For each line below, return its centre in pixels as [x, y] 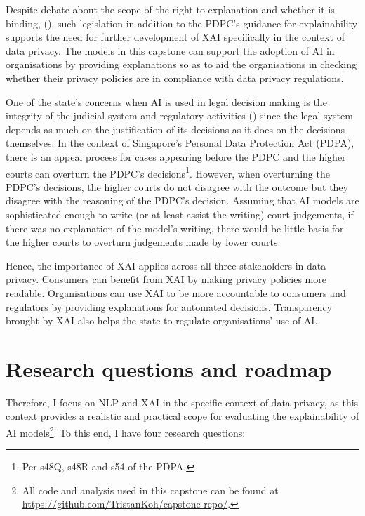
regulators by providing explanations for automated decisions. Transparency [169, 306]
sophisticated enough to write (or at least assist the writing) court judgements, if [180, 214]
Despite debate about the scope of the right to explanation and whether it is [170, 9]
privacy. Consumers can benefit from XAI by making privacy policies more [166, 279]
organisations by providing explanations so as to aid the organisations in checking [181, 64]
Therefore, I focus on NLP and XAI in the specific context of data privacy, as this [182, 402]
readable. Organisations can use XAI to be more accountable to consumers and [176, 292]
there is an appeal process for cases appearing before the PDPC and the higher [176, 156]
